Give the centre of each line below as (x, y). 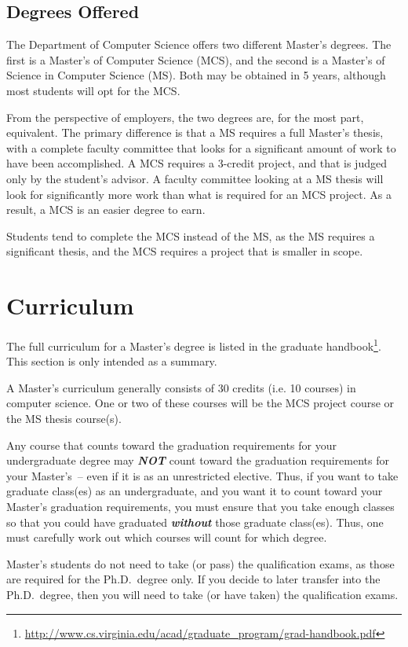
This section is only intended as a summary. (112, 361)
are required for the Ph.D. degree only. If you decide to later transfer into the (193, 579)
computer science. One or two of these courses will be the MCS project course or (200, 403)
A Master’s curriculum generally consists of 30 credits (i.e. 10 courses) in (181, 387)
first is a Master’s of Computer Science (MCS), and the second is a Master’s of (196, 59)
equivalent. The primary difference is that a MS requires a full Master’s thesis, (195, 132)
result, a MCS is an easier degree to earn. (106, 210)
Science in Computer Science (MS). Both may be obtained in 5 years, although (196, 75)
